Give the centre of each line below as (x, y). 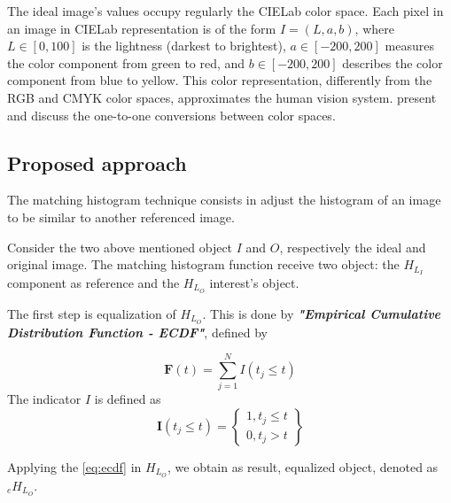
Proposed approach (97, 163)
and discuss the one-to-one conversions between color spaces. (171, 115)
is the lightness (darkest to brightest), (184, 46)
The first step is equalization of (92, 313)
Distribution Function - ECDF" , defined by (137, 332)
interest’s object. (254, 282)
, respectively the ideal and (353, 247)
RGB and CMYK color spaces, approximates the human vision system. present (222, 97)
